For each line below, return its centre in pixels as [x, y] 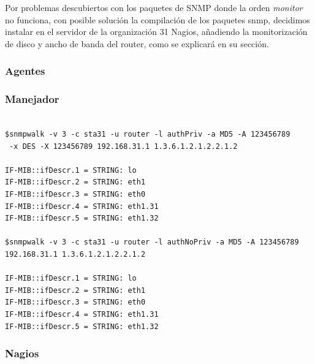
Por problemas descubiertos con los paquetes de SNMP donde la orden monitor [154, 7]
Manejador [32, 99]
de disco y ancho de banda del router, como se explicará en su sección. [137, 43]
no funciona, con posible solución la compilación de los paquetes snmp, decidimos [157, 19]
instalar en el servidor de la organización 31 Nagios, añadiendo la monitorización [156, 32]
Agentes [25, 71]
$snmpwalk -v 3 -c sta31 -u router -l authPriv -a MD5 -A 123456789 [148, 135]
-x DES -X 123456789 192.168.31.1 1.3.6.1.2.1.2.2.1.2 [123, 146]
